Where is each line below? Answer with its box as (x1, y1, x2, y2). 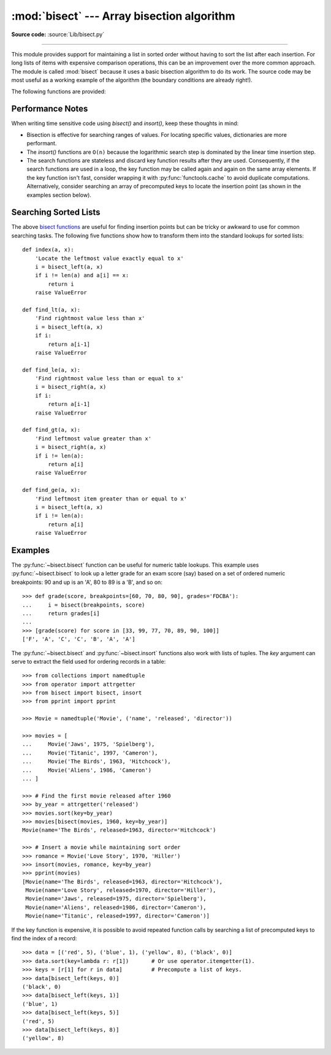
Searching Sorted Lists (11, 207, 101, 218)
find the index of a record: (11, 935, 77, 942)
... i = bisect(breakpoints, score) (22, 601, 145, 608)
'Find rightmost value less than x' (34, 315, 145, 322)
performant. (26, 140, 57, 147)
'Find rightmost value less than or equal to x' (34, 375, 184, 382)
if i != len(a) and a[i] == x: (34, 272, 129, 279)
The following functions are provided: (11, 88, 107, 95)
